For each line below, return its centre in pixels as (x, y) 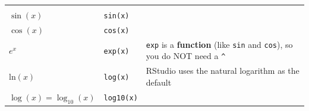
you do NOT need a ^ (186, 56)
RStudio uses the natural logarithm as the (223, 71)
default (159, 82)
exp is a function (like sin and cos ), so (219, 44)
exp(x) (116, 51)
